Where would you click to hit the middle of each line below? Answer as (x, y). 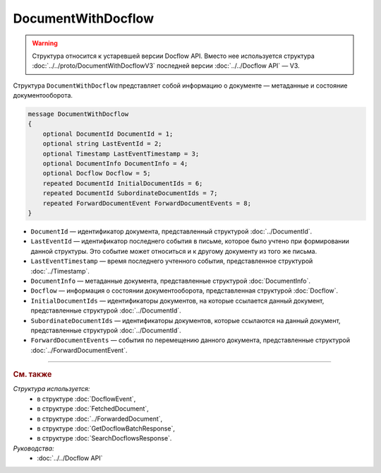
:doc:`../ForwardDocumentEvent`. (79, 350)
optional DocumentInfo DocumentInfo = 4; (115, 164)
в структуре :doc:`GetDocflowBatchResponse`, (106, 428)
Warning (45, 43)
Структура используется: (52, 389)
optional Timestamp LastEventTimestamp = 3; (121, 153)
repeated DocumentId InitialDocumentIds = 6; (123, 183)
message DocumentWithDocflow (78, 114)
